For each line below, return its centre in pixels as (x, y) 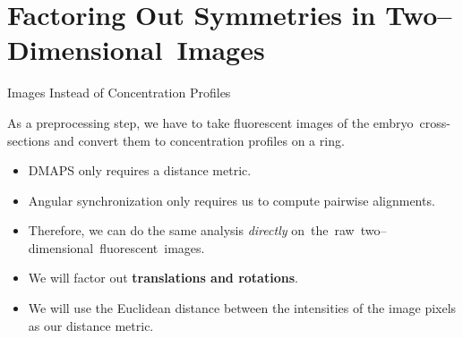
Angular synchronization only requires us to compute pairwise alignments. (231, 200)
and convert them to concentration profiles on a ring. (199, 140)
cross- (435, 122)
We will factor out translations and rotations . (163, 278)
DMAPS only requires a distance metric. (140, 170)
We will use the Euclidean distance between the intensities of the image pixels (242, 308)
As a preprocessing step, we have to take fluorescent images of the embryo (210, 122)
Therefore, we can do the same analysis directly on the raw (191, 230)
